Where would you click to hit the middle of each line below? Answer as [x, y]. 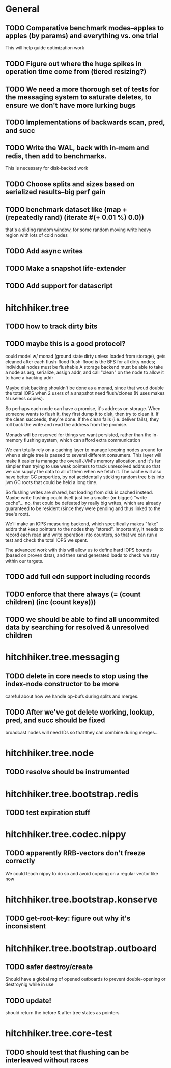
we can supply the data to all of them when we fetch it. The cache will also [83, 471]
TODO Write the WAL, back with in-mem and [77, 148]
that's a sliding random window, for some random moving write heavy [78, 230]
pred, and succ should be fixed [55, 720]
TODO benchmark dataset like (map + [66, 209]
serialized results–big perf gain [55, 192]
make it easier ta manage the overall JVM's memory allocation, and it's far [83, 461]
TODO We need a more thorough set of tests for [82, 89]
